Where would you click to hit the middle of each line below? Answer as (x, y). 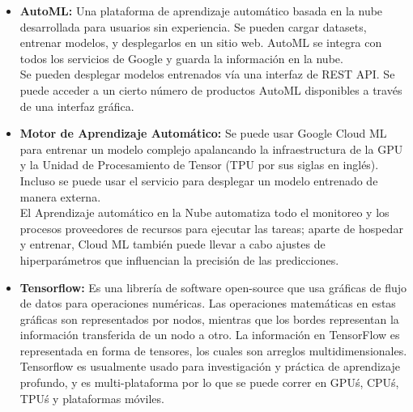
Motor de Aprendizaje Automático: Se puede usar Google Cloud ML (203, 133)
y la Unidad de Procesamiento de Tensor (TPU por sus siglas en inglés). (199, 165)
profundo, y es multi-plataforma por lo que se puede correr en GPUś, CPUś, (209, 382)
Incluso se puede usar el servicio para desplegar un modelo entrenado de (199, 180)
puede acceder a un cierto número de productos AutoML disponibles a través (211, 89)
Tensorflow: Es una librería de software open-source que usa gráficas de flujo (213, 287)
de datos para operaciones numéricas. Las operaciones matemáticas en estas (208, 303)
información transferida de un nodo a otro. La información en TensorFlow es (210, 335)
